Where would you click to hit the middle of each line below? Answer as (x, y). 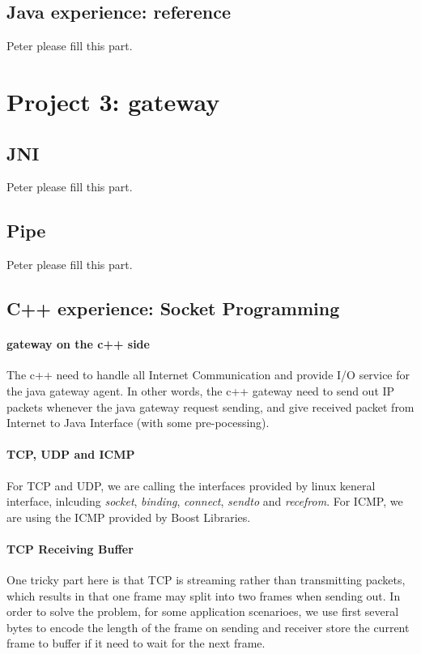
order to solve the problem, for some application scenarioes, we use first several (203, 611)
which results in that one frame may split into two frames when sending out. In (204, 595)
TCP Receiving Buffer (70, 548)
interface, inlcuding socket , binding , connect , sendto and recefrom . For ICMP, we (205, 501)
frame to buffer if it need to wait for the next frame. (136, 643)
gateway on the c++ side (78, 344)
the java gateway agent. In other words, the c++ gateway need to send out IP (201, 390)
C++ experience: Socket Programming (173, 308)
